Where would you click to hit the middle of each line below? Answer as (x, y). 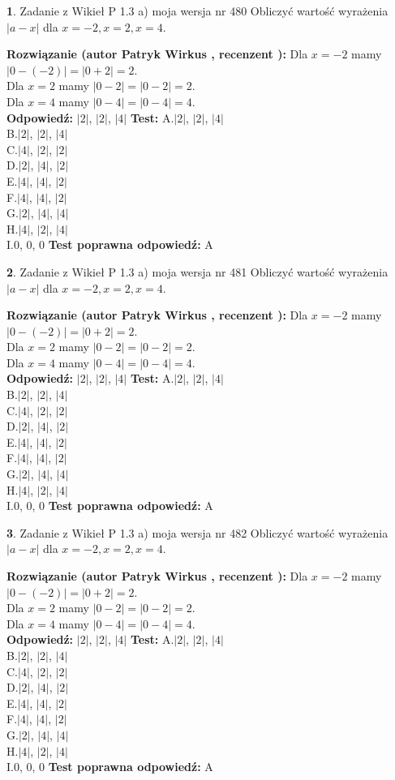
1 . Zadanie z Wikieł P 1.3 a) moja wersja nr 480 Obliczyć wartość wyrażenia (197, 11)
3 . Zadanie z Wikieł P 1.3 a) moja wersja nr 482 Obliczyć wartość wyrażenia (197, 532)
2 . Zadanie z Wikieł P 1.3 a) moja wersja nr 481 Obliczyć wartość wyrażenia (197, 271)
